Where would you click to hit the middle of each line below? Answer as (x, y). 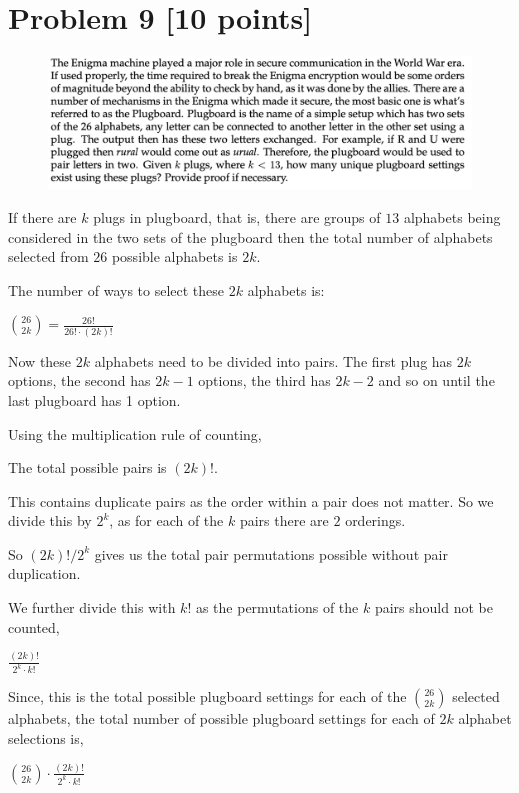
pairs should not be (433, 607)
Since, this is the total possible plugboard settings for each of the (207, 696)
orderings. (375, 520)
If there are (42, 217)
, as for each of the (166, 520)
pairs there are (284, 520)
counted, (34, 626)
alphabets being (452, 217)
